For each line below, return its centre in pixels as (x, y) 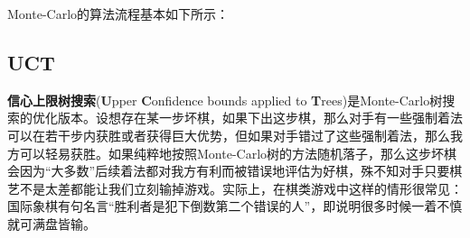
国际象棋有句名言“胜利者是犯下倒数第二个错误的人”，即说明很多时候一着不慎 (235, 206)
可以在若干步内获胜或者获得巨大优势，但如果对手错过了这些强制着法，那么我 (235, 135)
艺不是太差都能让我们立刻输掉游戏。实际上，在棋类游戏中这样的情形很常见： (235, 188)
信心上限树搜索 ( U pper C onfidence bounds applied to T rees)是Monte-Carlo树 (225, 100)
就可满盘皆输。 (52, 223)
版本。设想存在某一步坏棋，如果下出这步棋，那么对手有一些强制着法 (260, 118)
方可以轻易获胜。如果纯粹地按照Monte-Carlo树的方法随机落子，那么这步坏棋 (232, 153)
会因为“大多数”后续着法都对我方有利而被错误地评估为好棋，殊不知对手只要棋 (235, 171)
